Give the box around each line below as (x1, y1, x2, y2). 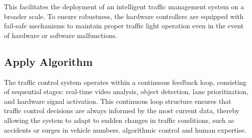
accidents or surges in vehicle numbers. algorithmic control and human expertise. (4, 124, 247, 135)
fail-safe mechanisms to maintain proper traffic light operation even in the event (4, 20, 244, 31)
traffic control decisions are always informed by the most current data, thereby (4, 105, 240, 116)
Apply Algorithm (4, 54, 93, 69)
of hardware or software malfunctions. (4, 30, 117, 40)
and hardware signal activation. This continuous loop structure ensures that (4, 96, 231, 106)
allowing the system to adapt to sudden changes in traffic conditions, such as (4, 115, 234, 125)
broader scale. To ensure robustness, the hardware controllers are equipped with (4, 11, 244, 21)
